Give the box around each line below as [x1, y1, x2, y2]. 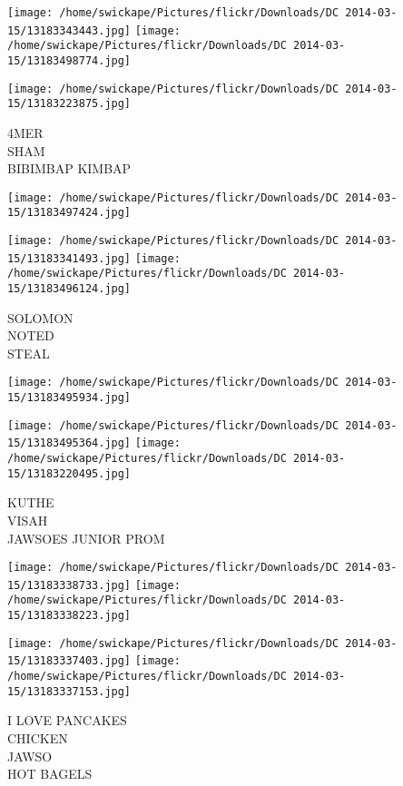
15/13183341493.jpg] [7, 251, 132, 265]
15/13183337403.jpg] [7, 654, 132, 668]
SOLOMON [7, 308, 74, 327]
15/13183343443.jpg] [7, 24, 132, 37]
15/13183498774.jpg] [7, 54, 132, 67]
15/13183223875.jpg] [7, 97, 132, 111]
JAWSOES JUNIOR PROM [7, 528, 165, 547]
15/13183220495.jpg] [7, 467, 132, 480]
